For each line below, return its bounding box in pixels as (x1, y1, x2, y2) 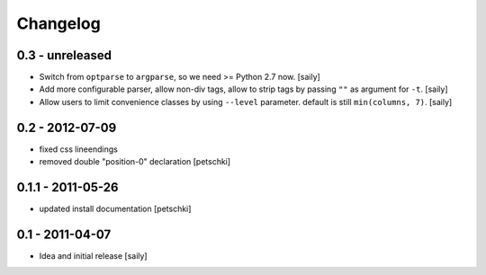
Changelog (16, 13, 101, 33)
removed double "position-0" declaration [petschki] (39, 156, 231, 167)
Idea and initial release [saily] (39, 250, 148, 261)
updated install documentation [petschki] (39, 203, 192, 215)
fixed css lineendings (39, 144, 119, 155)
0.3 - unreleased (16, 48, 112, 63)
